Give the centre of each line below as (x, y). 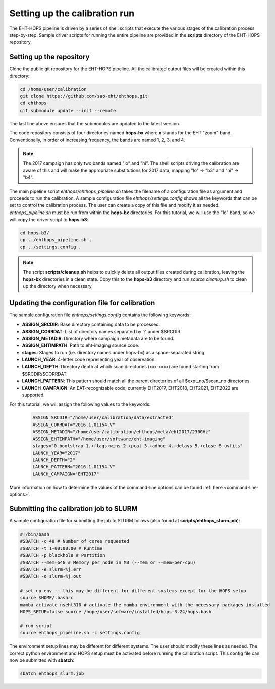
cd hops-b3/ (35, 233)
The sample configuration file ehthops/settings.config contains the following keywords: (100, 315)
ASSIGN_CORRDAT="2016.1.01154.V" (74, 425)
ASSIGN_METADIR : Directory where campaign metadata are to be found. (98, 339)
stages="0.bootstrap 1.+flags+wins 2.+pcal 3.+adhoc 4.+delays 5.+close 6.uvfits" (138, 446)
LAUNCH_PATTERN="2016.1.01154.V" (74, 467)
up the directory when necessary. (58, 286)
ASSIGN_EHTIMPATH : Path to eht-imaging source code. (81, 345)
